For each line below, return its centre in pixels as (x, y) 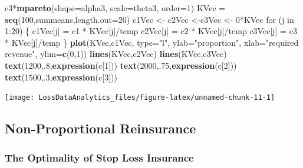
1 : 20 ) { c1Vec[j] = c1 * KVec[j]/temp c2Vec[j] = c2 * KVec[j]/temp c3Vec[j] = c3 (151, 31)
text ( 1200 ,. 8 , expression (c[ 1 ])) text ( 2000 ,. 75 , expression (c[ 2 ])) (121, 65)
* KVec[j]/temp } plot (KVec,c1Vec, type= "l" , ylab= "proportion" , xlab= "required (152, 42)
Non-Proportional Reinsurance (101, 128)
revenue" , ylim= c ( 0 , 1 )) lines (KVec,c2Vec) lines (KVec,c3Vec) (116, 54)
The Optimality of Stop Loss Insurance (99, 157)
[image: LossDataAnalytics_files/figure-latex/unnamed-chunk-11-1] (140, 98)
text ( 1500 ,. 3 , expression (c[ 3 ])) (61, 77)
